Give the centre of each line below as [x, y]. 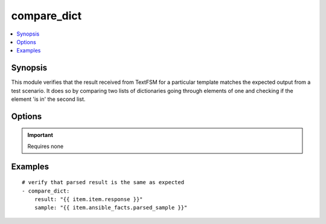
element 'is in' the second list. [48, 99]
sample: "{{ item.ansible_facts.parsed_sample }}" [111, 208]
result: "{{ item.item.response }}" [88, 199]
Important [40, 135]
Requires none [45, 146]
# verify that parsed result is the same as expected [103, 182]
